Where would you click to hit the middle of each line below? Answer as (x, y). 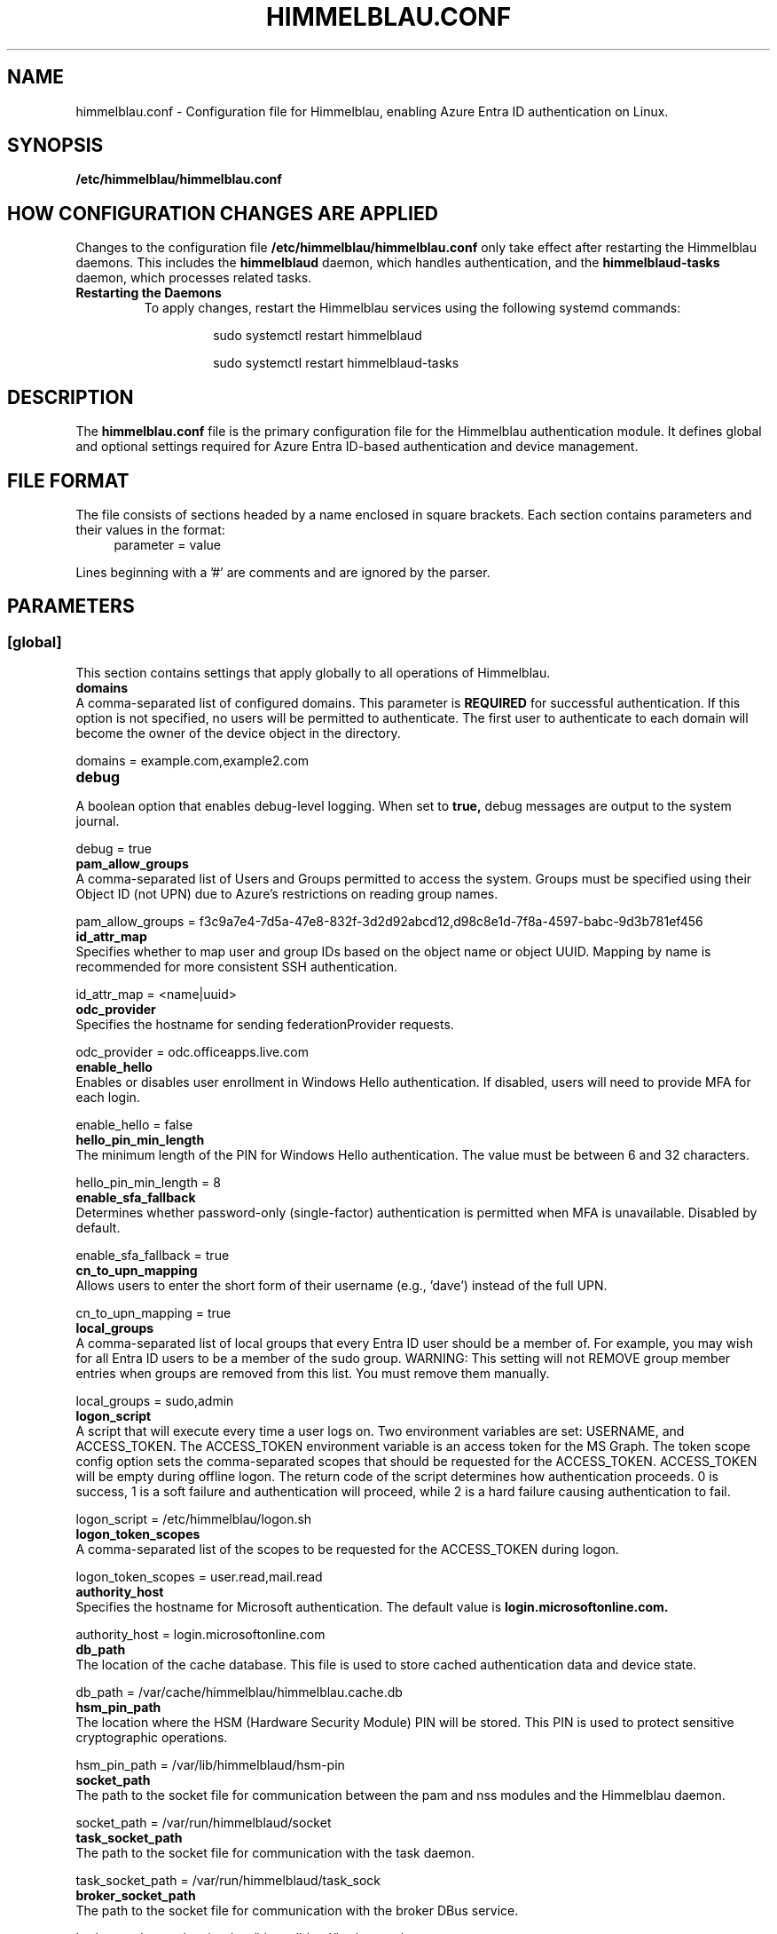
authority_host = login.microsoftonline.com (200, 1635)
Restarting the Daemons (149, 293)
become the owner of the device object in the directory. (238, 733)
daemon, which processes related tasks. (194, 278)
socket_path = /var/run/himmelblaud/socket (204, 1823)
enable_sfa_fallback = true (153, 1256)
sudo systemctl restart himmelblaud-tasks (336, 363)
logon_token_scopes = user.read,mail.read (199, 1577)
